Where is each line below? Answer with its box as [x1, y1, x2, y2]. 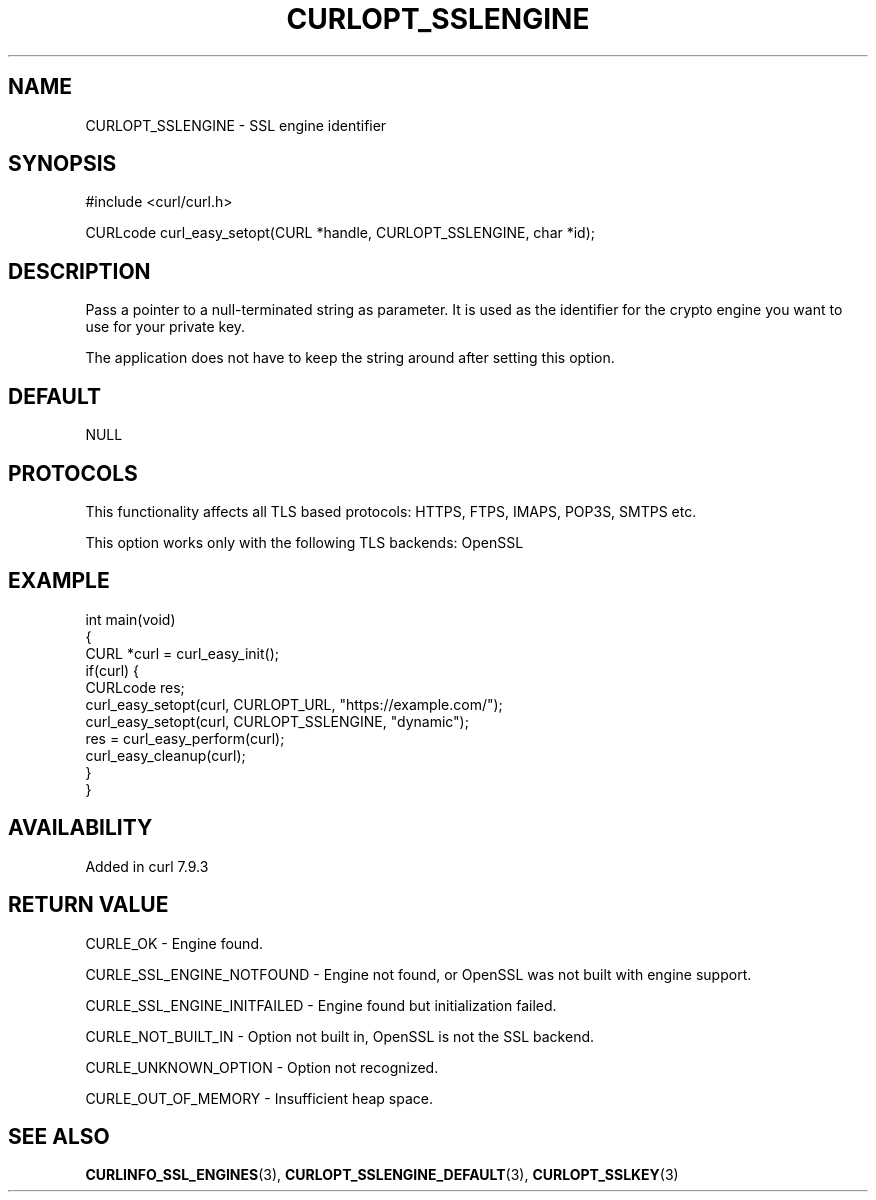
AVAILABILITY [8, 815, 153, 841]
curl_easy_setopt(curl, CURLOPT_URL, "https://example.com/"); [85, 695, 503, 713]
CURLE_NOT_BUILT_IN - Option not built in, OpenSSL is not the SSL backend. [85, 1027, 595, 1045]
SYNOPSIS [8, 151, 117, 177]
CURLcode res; [85, 678, 185, 696]
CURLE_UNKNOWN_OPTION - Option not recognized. [85, 1058, 439, 1076]
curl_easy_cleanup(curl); [85, 746, 246, 764]
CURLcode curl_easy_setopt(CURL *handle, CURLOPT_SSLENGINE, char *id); [85, 224, 596, 242]
